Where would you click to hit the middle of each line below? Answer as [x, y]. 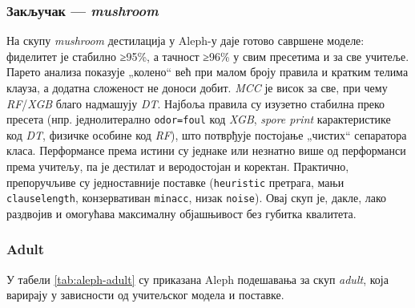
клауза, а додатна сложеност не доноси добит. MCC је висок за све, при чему [197, 87]
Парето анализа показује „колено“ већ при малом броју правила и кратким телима [207, 72]
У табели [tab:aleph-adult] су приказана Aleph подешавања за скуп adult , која [197, 279]
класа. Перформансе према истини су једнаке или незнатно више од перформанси [206, 150]
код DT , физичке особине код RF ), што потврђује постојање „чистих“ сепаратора [207, 134]
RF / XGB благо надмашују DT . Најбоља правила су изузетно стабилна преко [196, 103]
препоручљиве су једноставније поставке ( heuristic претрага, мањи [175, 182]
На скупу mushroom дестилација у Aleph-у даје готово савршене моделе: [185, 41]
